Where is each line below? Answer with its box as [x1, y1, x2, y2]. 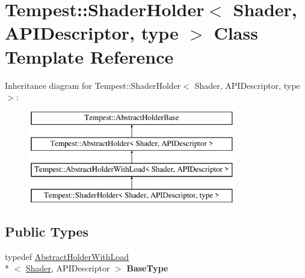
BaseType [126, 262, 168, 274]
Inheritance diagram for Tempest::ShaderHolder [5, 79, 181, 91]
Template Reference [5, 44, 174, 68]
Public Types [5, 222, 89, 240]
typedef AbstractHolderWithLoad [5, 250, 129, 262]
